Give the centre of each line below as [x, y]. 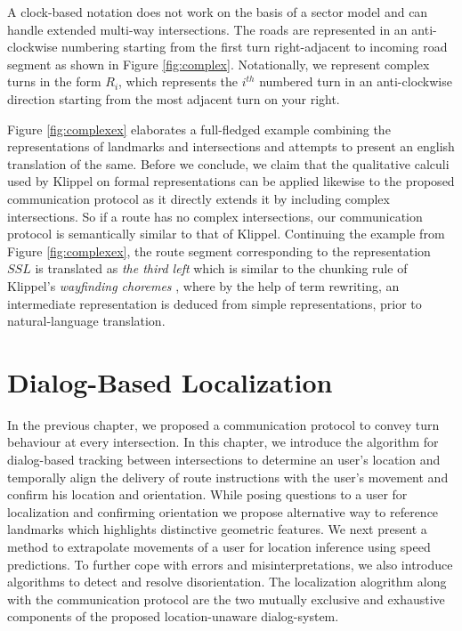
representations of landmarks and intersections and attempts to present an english [231, 146]
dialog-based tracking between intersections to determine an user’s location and [224, 459]
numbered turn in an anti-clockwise [356, 81]
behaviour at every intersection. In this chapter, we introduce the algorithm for [223, 442]
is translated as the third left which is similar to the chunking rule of [221, 268]
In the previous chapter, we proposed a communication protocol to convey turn [223, 424]
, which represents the [178, 81]
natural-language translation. [86, 321]
